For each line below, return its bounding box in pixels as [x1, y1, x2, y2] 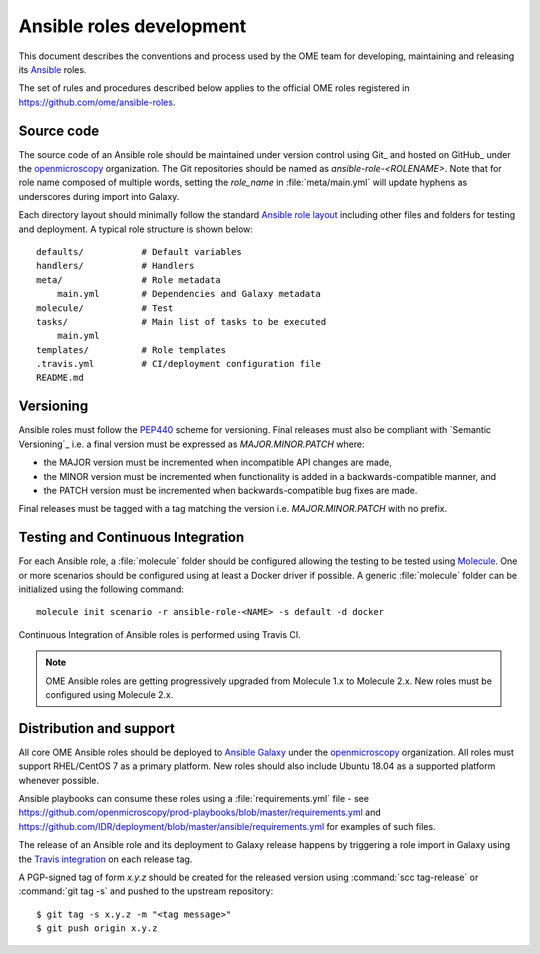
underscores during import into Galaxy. [18, 190, 180, 202]
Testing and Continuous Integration [18, 529, 245, 546]
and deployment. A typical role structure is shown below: [18, 223, 254, 235]
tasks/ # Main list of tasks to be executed [36, 316, 327, 327]
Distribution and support [18, 720, 175, 737]
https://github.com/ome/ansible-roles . [18, 96, 176, 108]
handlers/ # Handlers [36, 260, 195, 272]
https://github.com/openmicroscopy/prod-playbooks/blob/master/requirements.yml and [18, 806, 382, 819]
